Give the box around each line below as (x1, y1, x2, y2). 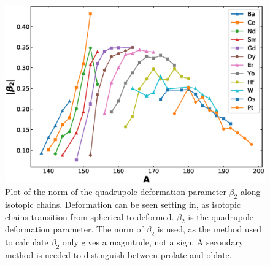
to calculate (5, 236, 48, 248)
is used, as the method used (157, 223, 262, 236)
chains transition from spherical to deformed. (5, 210, 174, 223)
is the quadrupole (188, 210, 253, 223)
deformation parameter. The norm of (5, 223, 144, 236)
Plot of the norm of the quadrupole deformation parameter (5, 185, 226, 198)
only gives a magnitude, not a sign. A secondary (62, 236, 244, 248)
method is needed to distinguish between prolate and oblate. (5, 248, 232, 261)
